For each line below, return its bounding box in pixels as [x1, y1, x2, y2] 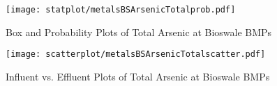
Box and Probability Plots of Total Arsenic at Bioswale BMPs [6, 24, 272, 39]
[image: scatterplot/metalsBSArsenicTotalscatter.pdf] [6, 49, 266, 60]
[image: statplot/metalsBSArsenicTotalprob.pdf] [6, 5, 236, 15]
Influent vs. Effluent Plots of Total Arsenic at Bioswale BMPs [6, 69, 270, 83]
